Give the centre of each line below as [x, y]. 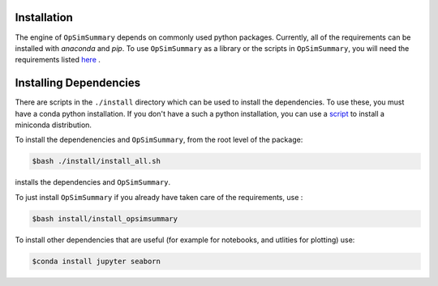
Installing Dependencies [78, 83]
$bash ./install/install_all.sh [97, 161]
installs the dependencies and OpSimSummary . [93, 182]
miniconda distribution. [54, 125]
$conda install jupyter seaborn [97, 261]
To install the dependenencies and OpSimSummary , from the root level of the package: [159, 140]
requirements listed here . [58, 60]
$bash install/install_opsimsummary [105, 218]
